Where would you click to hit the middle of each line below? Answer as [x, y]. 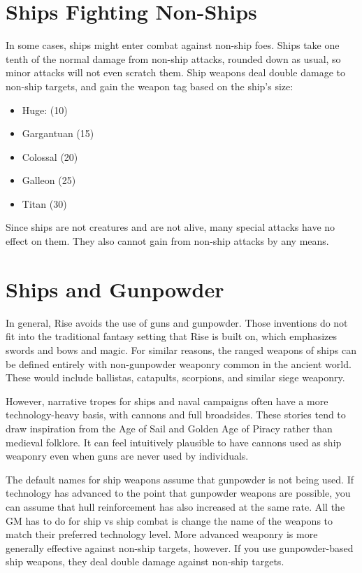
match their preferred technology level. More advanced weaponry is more [162, 534]
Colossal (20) [50, 156]
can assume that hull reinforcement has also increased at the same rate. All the [175, 506]
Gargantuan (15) [58, 133]
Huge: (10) [45, 109]
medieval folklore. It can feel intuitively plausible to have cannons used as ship [174, 442]
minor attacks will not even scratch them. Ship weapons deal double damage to [176, 72]
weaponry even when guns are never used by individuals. [127, 456]
